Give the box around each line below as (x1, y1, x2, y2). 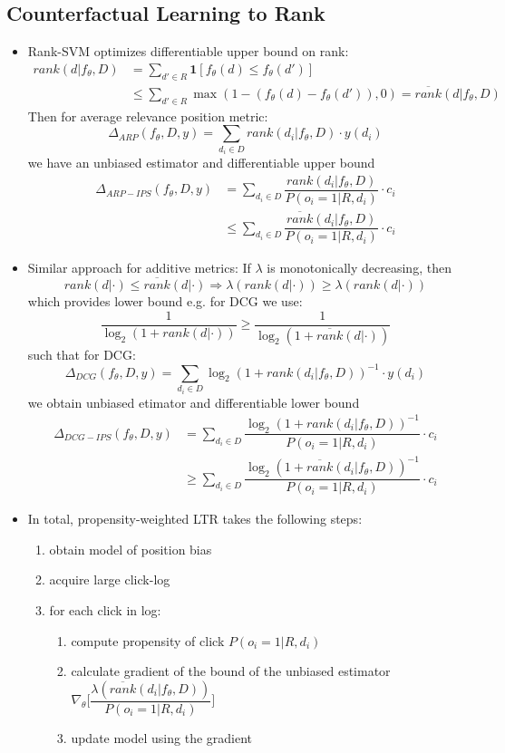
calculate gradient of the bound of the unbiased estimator (71, 661, 391, 681)
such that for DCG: (27, 344, 136, 363)
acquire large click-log (49, 570, 170, 589)
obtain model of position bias (49, 539, 212, 558)
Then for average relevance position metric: (27, 106, 268, 125)
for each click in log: (49, 600, 161, 619)
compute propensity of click (71, 631, 225, 650)
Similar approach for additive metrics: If (27, 258, 251, 277)
